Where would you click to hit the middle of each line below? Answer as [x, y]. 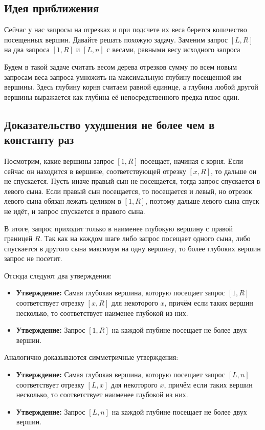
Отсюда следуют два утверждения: [58, 275]
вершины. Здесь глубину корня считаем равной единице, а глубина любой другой [131, 87]
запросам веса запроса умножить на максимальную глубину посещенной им [123, 77]
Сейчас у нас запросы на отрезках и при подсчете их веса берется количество [126, 29]
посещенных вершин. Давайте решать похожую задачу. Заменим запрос [116, 39]
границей [18, 238]
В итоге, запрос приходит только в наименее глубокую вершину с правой [118, 228]
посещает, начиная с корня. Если [192, 160]
